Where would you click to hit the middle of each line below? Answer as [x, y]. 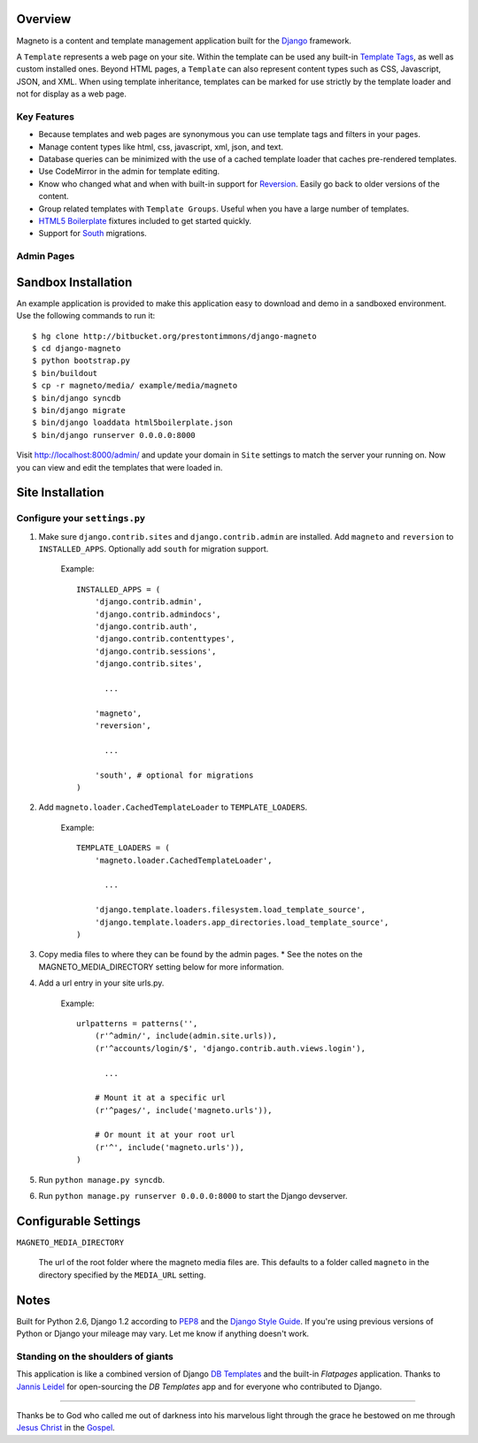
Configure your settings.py [81, 518]
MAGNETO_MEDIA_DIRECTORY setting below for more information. [162, 967]
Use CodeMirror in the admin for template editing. [129, 172]
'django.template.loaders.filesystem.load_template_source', [230, 910]
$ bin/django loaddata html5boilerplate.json [133, 423]
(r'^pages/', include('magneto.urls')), [184, 1110]
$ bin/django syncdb [77, 398]
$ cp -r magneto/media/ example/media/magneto [135, 386]
